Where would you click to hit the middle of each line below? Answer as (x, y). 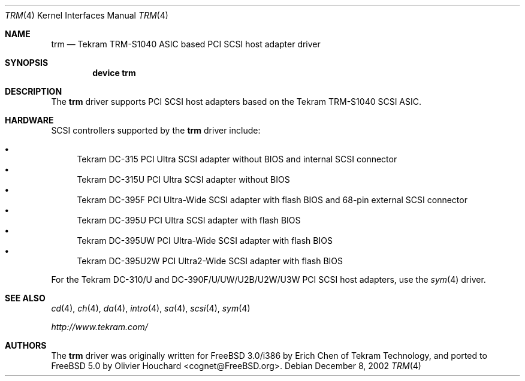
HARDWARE (29, 120)
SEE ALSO (25, 298)
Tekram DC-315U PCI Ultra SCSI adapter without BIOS (183, 179)
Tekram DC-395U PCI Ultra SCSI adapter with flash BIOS (189, 220)
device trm (114, 73)
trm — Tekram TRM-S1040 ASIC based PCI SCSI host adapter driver (186, 44)
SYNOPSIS (27, 63)
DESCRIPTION (34, 91)
